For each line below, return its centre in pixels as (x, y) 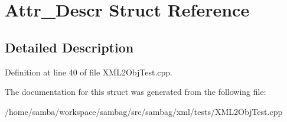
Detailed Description (69, 47)
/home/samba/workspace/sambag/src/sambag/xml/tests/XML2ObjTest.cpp (144, 111)
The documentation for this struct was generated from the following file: (136, 92)
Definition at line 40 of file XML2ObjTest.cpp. (89, 72)
